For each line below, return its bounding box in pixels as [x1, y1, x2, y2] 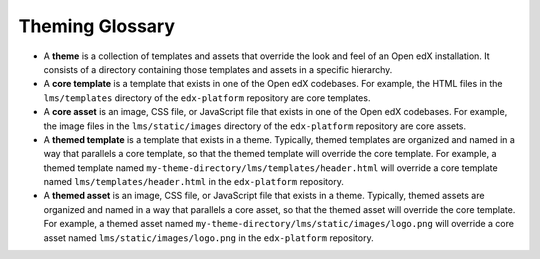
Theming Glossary [18, 15, 175, 37]
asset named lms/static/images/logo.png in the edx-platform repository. [43, 231, 374, 244]
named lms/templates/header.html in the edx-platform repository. [43, 176, 344, 188]
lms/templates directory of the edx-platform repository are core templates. [43, 91, 371, 104]
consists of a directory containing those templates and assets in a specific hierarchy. [43, 63, 393, 75]
